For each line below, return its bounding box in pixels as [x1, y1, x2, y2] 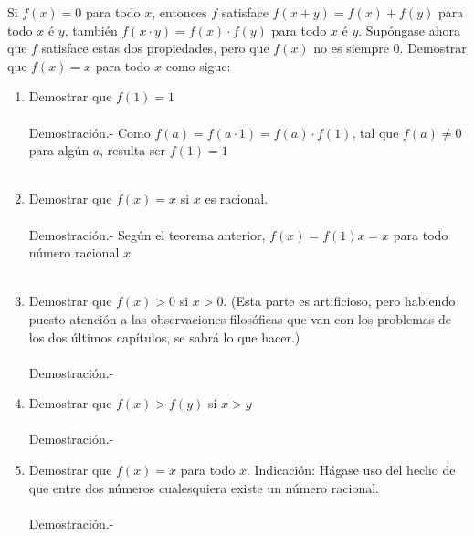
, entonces [152, 3, 207, 21]
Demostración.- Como [28, 122, 151, 142]
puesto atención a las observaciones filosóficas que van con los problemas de [28, 309, 452, 328]
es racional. [205, 189, 269, 208]
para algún [28, 141, 90, 160]
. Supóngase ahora [358, 20, 461, 39]
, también [64, 20, 118, 39]
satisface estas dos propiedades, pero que [41, 38, 269, 58]
